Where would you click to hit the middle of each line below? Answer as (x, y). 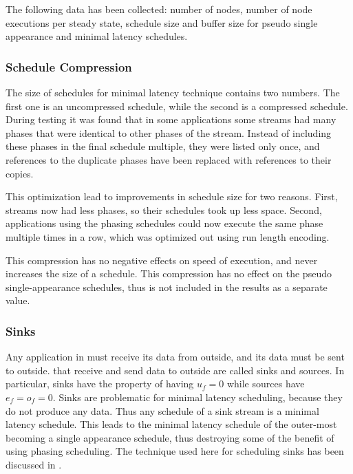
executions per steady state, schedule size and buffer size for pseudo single (162, 22)
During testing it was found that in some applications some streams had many (171, 119)
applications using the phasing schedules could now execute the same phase (164, 223)
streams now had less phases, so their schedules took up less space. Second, (164, 209)
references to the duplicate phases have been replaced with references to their (169, 159)
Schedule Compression (69, 66)
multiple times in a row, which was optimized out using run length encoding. (168, 236)
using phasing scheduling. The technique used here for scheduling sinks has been (175, 451)
